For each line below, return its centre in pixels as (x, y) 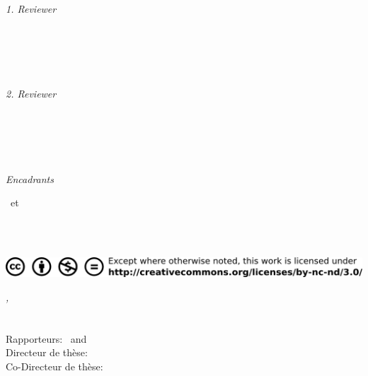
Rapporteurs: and (46, 338)
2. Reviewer (31, 94)
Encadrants (30, 178)
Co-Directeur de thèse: (54, 366)
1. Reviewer (31, 8)
